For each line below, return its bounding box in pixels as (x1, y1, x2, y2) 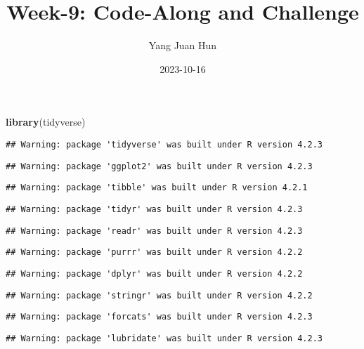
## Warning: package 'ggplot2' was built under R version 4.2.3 (6, 161, 313, 171)
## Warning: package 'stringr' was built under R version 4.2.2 (6, 290, 313, 301)
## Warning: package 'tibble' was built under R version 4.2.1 (6, 183, 308, 193)
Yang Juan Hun (148, 38, 217, 53)
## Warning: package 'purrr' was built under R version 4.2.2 (6, 247, 303, 258)
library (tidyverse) (6, 114, 86, 129)
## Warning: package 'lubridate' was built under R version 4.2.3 (6, 333, 323, 343)
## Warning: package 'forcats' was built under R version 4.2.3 (6, 312, 313, 322)
